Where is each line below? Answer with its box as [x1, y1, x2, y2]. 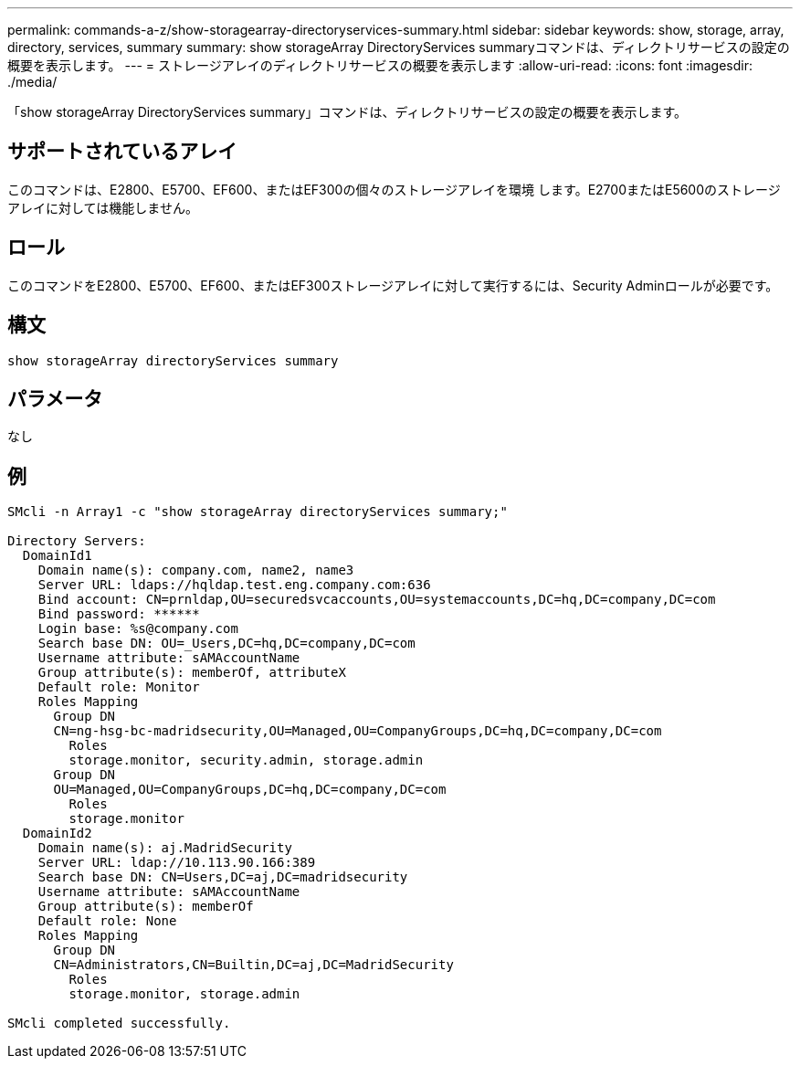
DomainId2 [22, 826, 92, 841]
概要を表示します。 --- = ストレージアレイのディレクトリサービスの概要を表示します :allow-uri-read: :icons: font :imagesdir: [7, 58, 753, 73]
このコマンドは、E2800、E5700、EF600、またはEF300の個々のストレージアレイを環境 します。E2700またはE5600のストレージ [7, 181, 781, 197]
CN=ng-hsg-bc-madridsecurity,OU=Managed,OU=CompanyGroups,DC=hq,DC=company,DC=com [53, 723, 662, 739]
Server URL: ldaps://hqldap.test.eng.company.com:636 [37, 577, 431, 593]
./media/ [7, 74, 58, 90]
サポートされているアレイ [7, 140, 237, 164]
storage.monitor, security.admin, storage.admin [68, 753, 424, 768]
